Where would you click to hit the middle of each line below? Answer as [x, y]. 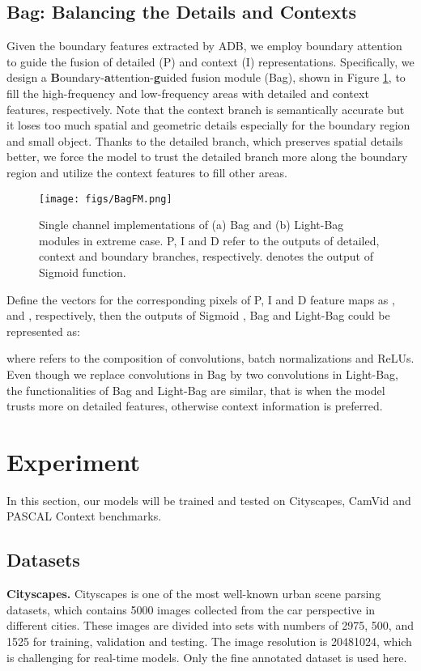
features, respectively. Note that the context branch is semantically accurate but [206, 109]
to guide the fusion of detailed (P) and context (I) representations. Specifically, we [210, 61]
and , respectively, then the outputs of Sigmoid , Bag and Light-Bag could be [198, 315]
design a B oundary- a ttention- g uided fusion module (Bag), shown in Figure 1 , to [206, 77]
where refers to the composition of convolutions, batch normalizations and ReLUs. [210, 358]
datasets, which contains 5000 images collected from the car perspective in [191, 609]
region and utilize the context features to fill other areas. [147, 172]
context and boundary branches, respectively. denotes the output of [206, 256]
